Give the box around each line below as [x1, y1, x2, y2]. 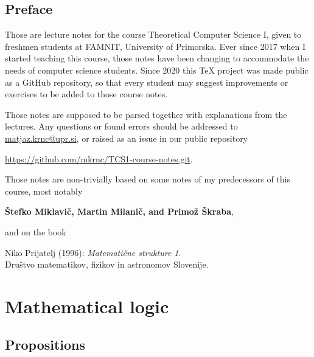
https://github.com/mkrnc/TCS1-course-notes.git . [5, 152, 193, 165]
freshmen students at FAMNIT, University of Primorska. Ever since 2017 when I [5, 40, 305, 52]
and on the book [5, 225, 66, 238]
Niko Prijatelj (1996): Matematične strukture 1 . [5, 246, 181, 258]
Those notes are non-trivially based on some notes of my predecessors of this [5, 173, 291, 185]
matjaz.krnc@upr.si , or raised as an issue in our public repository [5, 131, 248, 144]
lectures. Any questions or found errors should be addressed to [5, 120, 238, 133]
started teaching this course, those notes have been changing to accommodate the [5, 52, 309, 64]
